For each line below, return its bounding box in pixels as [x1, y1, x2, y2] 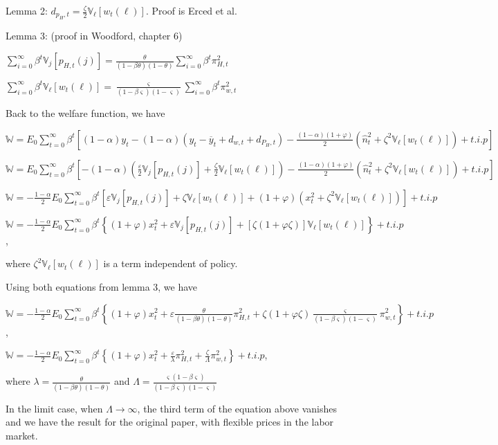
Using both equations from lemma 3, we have [6, 279, 198, 293]
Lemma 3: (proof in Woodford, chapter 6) [6, 28, 183, 43]
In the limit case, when [6, 401, 103, 415]
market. [6, 428, 38, 442]
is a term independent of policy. [103, 256, 238, 271]
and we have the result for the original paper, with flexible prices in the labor [6, 415, 334, 429]
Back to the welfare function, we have [6, 106, 165, 120]
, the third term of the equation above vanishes [137, 401, 337, 415]
